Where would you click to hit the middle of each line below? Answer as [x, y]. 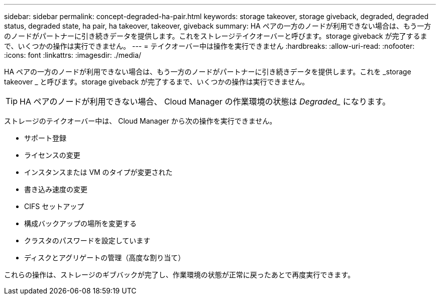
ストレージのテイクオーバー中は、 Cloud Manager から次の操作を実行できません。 [140, 121]
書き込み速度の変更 [56, 189]
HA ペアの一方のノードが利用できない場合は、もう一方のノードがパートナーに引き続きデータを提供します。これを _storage [208, 72]
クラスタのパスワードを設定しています [87, 240]
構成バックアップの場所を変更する [80, 223]
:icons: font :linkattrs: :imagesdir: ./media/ [73, 55]
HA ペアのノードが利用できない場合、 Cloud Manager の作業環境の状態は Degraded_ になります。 [205, 102]
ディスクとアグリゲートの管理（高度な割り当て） [105, 258]
